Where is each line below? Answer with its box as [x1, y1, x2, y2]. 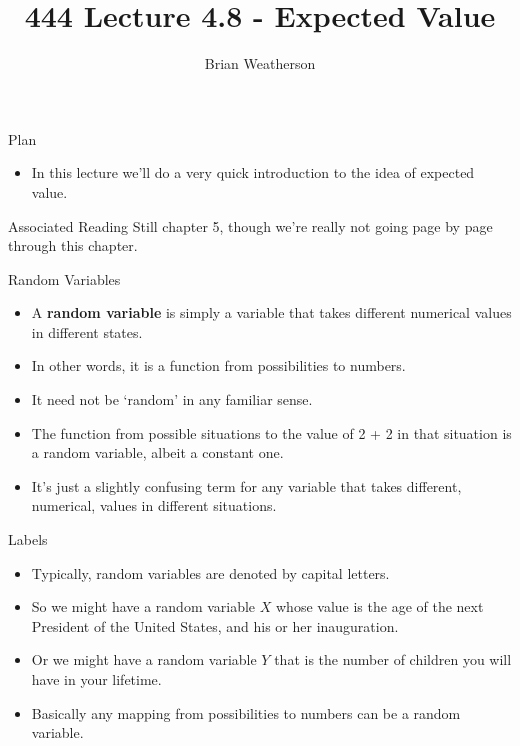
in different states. [31, 321, 143, 342]
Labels [8, 529, 48, 550]
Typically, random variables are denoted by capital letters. [31, 562, 390, 583]
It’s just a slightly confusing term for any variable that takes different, [31, 475, 462, 496]
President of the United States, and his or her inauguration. [31, 615, 399, 636]
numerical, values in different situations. [31, 495, 277, 516]
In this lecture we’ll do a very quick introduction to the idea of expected [31, 162, 475, 183]
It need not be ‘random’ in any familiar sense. [31, 389, 313, 410]
